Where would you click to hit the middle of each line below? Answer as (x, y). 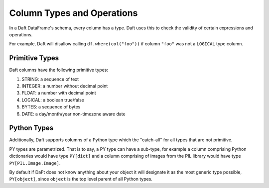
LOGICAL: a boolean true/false (53, 100)
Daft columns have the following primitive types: (59, 70)
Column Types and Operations (73, 13)
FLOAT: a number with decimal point (59, 93)
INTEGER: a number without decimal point (65, 86)
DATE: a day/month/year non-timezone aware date (73, 114)
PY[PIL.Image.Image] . (35, 163)
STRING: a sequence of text (50, 79)
